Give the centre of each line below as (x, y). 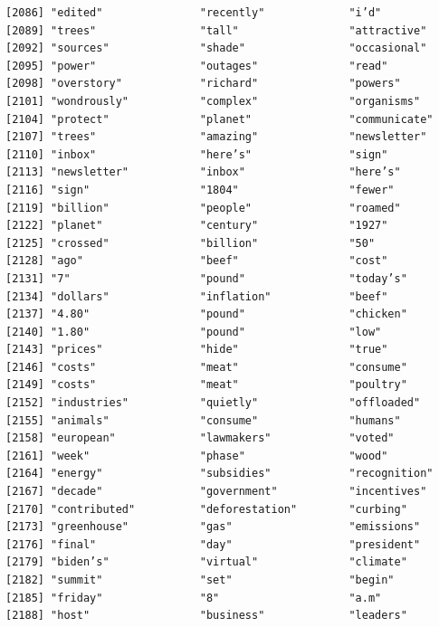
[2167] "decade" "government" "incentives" (216, 492)
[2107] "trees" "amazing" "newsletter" (216, 137)
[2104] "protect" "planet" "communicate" (219, 119)
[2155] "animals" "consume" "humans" (203, 420)
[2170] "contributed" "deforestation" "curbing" (206, 509)
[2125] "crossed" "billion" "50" (191, 243)
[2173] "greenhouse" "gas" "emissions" (213, 527)
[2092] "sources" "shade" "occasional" (216, 48)
